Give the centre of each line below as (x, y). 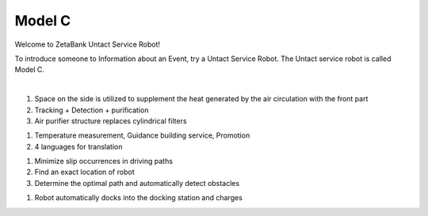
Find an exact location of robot (84, 172)
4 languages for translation (78, 146)
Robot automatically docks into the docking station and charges (139, 198)
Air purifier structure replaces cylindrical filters (111, 121)
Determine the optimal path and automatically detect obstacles (137, 183)
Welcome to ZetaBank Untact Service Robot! (88, 44)
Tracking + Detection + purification (92, 110)
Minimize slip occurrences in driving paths (104, 161)
